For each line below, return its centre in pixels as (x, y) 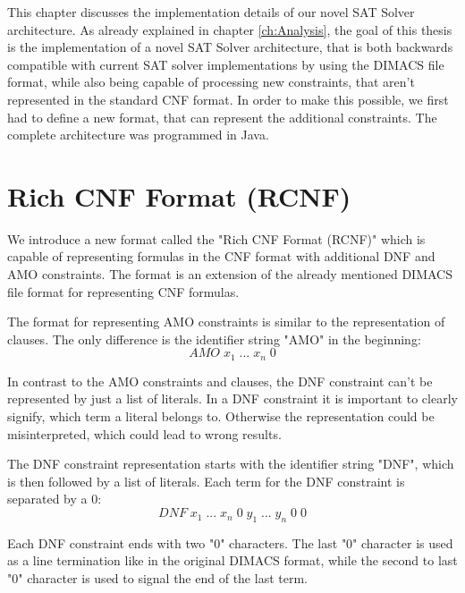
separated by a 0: (55, 499)
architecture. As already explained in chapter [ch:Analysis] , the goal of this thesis (230, 29)
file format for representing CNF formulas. (123, 291)
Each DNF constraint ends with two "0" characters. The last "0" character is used (230, 542)
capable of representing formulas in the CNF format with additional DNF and (221, 256)
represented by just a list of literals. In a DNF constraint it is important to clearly (232, 398)
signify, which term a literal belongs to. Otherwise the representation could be (221, 416)
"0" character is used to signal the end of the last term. (157, 578)
